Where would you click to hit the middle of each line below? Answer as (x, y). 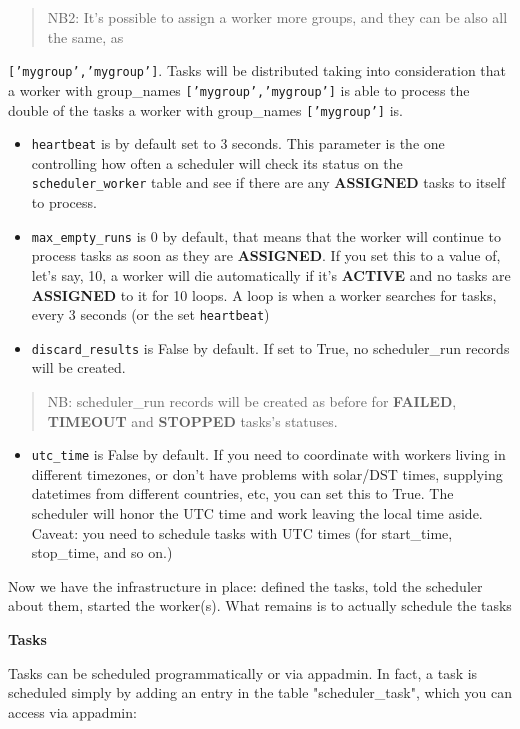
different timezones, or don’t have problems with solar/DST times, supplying (267, 473)
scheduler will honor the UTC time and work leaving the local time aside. (257, 513)
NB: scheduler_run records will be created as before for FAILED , (252, 401)
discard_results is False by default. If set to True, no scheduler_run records (270, 347)
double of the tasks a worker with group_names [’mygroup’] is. (205, 109)
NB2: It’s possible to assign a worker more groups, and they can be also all (277, 17)
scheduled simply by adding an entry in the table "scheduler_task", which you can (260, 692)
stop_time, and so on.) (102, 552)
